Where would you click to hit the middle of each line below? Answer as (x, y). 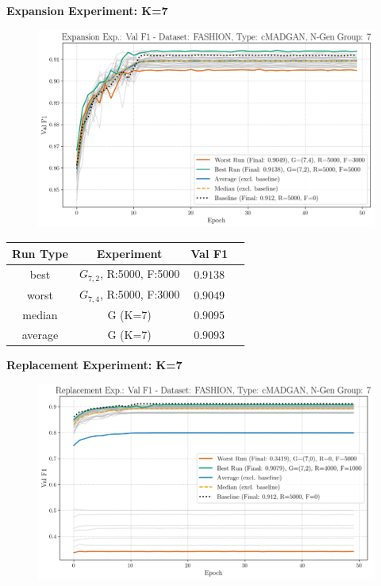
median (40, 314)
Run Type (40, 253)
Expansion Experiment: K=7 (87, 10)
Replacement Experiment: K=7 (94, 364)
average (40, 334)
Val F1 (209, 253)
